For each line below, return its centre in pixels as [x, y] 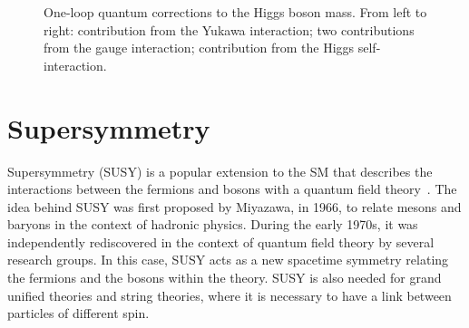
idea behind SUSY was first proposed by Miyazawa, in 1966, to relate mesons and [234, 206]
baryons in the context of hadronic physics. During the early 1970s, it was [213, 224]
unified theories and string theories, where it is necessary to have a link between [230, 295]
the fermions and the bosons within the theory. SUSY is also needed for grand [225, 278]
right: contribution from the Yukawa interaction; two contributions [229, 29]
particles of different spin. [78, 313]
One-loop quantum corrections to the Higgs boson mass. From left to [235, 12]
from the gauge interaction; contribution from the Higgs [199, 48]
